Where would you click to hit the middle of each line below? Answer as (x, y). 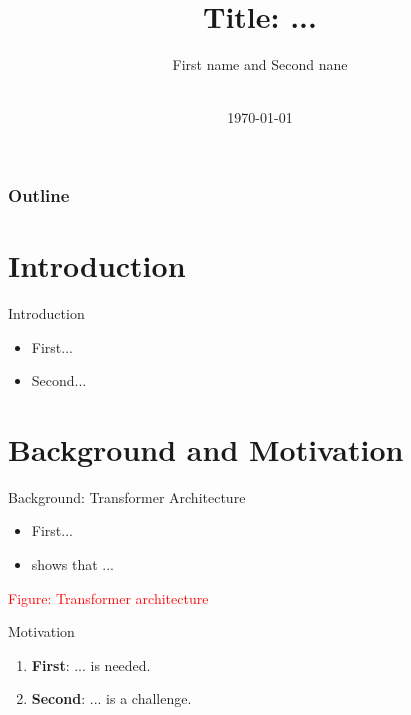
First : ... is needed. (91, 664)
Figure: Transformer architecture (108, 597)
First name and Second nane (260, 64)
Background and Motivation (206, 448)
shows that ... (73, 564)
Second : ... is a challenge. (111, 698)
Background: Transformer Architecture (127, 496)
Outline (39, 194)
